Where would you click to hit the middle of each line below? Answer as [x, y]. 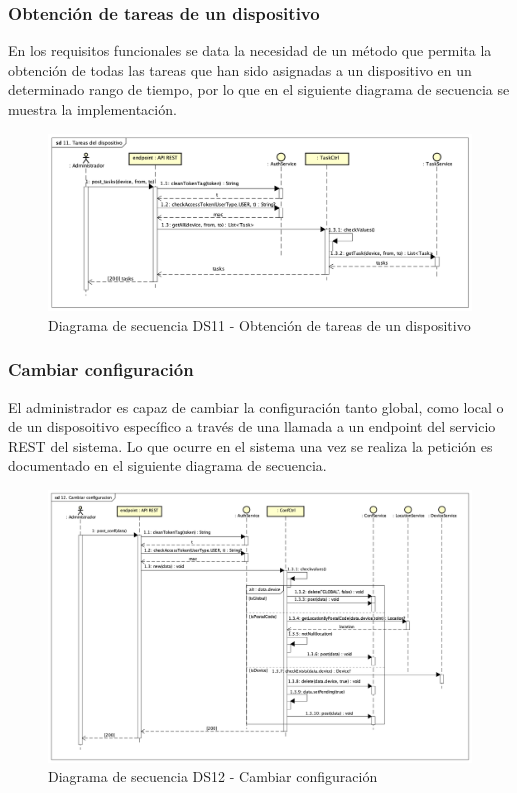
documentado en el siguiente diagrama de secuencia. [167, 465]
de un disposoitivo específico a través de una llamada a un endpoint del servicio [252, 426]
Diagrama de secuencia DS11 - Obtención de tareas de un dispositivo [259, 324]
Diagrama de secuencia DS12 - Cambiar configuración [213, 776]
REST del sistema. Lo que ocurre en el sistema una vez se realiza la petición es [250, 445]
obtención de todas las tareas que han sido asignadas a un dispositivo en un [240, 69]
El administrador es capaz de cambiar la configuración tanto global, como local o [256, 406]
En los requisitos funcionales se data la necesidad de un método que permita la [250, 50]
